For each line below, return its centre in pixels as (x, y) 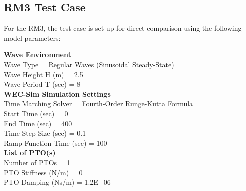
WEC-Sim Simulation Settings (57, 94)
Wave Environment (38, 55)
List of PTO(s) (30, 153)
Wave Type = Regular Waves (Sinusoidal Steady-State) (89, 64)
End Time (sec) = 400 (38, 123)
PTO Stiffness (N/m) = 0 (43, 172)
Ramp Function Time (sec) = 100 (56, 143)
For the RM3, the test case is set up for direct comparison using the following (123, 28)
